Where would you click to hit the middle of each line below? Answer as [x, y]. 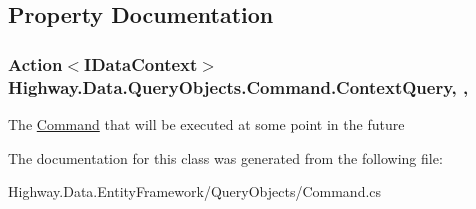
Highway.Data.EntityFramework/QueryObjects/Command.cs [195, 191]
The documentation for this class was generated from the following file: [225, 157]
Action [35, 63]
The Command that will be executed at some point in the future [206, 123]
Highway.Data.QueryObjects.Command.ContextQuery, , [238, 86]
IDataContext [141, 63]
